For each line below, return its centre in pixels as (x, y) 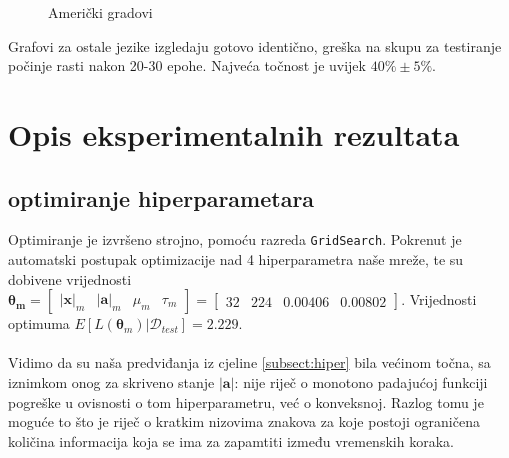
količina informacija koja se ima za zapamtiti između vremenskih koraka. (231, 440)
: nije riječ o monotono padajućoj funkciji (361, 381)
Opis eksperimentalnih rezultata (234, 133)
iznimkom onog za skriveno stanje (111, 381)
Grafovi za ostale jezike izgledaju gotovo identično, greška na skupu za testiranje (255, 45)
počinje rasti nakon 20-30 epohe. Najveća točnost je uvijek (187, 65)
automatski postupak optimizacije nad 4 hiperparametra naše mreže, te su (236, 259)
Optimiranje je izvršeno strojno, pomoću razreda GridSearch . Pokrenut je (235, 239)
